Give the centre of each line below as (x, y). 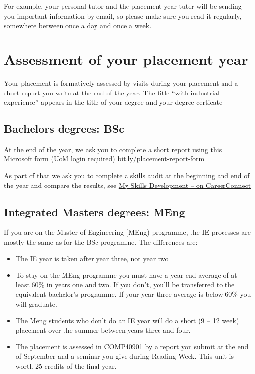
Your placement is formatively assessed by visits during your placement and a (121, 82)
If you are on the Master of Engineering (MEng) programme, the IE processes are (127, 232)
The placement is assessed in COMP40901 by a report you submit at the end (132, 346)
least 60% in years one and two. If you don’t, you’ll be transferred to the (125, 284)
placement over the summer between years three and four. (103, 330)
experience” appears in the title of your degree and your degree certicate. (114, 102)
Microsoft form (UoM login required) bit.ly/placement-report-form (104, 159)
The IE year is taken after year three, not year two (92, 258)
